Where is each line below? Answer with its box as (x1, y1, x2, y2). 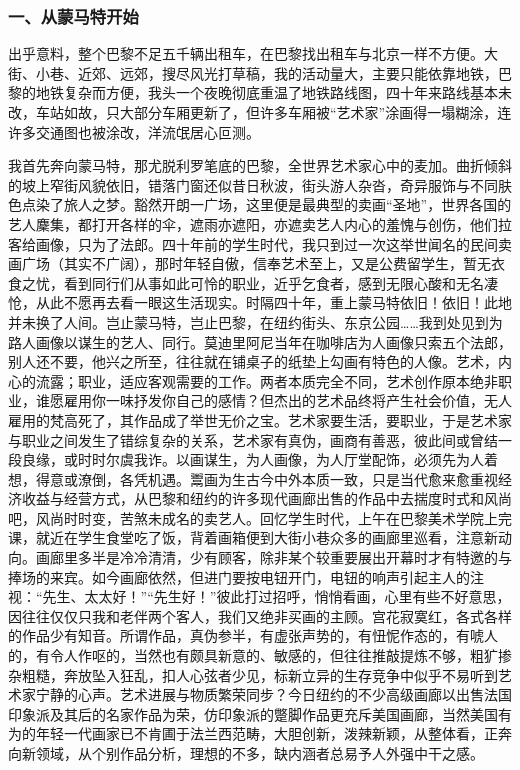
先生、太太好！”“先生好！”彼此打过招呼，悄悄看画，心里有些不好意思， (42, 586, 511, 607)
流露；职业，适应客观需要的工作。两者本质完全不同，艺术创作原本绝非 (35, 370, 498, 391)
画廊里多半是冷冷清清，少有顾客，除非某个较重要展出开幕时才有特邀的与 (35, 547, 512, 568)
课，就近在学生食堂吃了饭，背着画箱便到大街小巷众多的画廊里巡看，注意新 (8, 527, 498, 548)
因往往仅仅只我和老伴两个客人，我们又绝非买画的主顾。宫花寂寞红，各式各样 (8, 605, 512, 626)
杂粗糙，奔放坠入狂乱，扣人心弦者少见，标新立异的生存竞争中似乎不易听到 (8, 664, 498, 685)
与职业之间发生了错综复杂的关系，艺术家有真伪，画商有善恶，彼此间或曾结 (8, 429, 498, 450)
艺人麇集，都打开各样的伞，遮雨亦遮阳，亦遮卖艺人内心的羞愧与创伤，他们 (8, 213, 498, 234)
